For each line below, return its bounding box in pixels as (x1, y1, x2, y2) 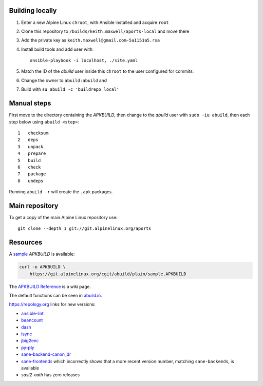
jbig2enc (21, 338, 39, 344)
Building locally (9, 6, 57, 15)
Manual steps (9, 99, 51, 107)
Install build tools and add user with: (21, 46, 94, 52)
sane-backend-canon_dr (21, 351, 71, 357)
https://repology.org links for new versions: (9, 302, 96, 307)
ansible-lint (21, 310, 44, 316)
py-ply (21, 345, 34, 350)
